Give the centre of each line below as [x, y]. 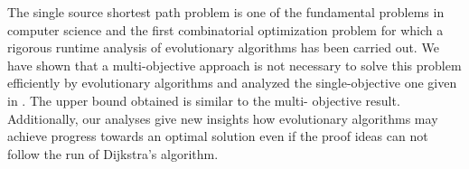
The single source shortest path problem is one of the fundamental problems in [226, 12]
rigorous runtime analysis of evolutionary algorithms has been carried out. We [223, 47]
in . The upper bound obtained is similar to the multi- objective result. [204, 100]
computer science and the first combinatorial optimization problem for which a [225, 29]
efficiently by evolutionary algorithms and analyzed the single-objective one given [232, 83]
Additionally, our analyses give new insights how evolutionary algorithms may [223, 118]
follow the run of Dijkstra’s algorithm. [113, 153]
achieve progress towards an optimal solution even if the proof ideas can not [218, 136]
